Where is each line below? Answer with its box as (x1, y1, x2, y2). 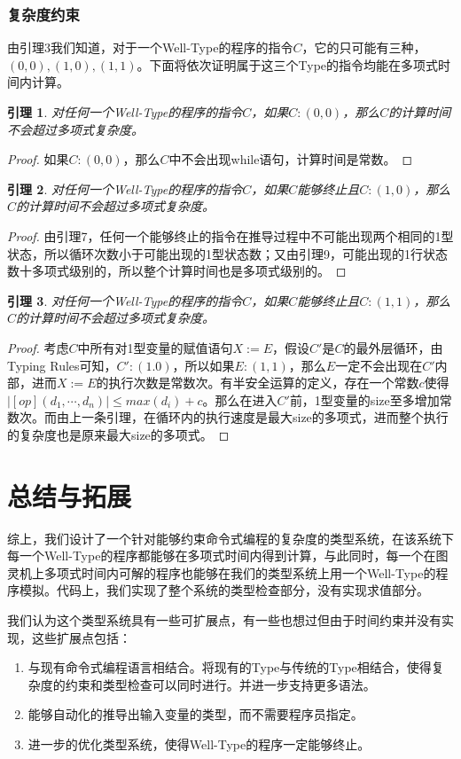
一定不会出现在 (335, 356, 423, 374)
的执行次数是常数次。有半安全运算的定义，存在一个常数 (96, 373, 419, 392)
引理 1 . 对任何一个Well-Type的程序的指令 (7, 103, 243, 121)
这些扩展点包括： (31, 628, 131, 646)
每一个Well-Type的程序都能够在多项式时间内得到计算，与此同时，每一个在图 (7, 546, 449, 565)
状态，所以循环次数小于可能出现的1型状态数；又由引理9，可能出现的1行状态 (7, 244, 448, 262)
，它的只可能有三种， (301, 38, 426, 57)
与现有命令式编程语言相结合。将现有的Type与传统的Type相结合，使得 (27, 658, 432, 677)
